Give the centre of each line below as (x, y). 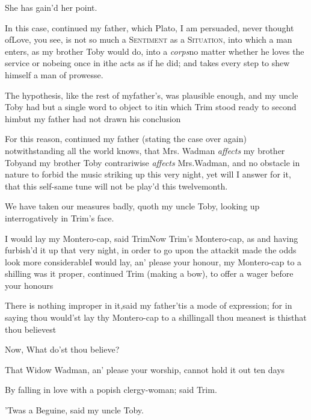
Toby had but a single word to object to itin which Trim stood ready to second (151, 107)
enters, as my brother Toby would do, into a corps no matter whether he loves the (155, 51)
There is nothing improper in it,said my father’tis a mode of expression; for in (149, 305)
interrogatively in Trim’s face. (60, 218)
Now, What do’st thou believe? (62, 349)
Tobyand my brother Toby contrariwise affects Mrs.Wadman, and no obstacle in (152, 162)
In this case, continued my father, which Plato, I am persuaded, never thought (149, 27)
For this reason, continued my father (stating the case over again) (126, 139)
